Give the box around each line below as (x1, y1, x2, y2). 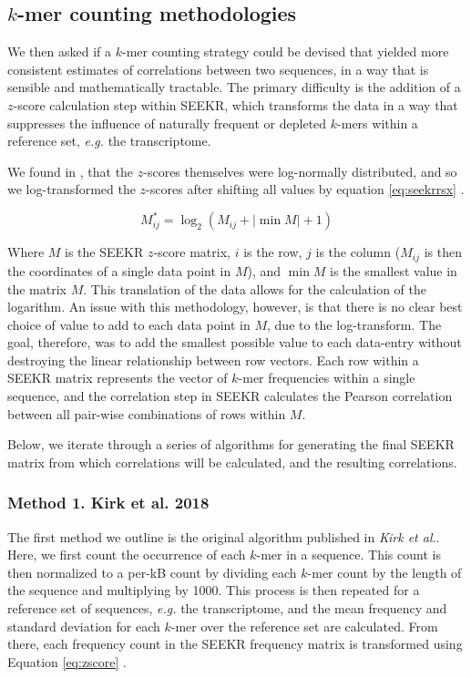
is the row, (243, 242, 302, 262)
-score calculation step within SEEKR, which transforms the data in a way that (13, 95, 458, 114)
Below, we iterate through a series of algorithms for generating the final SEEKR (7, 435, 455, 454)
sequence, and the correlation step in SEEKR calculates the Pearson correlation (7, 386, 453, 406)
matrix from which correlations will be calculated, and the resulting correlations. (7, 452, 457, 471)
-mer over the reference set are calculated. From (170, 616, 438, 635)
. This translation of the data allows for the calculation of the (83, 279, 427, 298)
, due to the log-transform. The (267, 314, 442, 334)
